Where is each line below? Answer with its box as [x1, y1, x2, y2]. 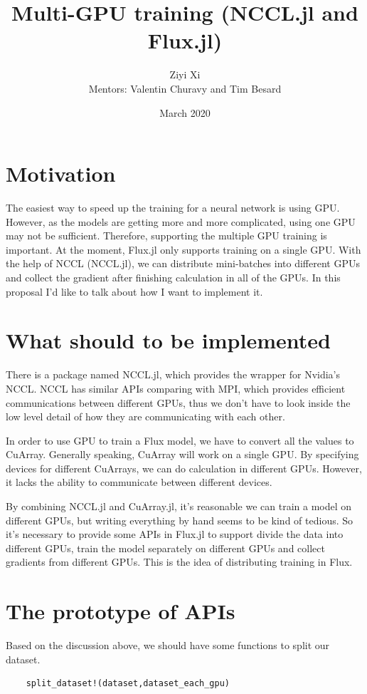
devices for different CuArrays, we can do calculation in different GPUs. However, [6, 460, 362, 475]
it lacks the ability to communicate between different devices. [6, 475, 272, 490]
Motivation [6, 159, 116, 188]
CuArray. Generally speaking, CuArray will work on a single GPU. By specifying [6, 447, 359, 462]
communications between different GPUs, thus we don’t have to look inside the [6, 395, 351, 410]
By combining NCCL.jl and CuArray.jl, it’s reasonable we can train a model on [6, 499, 352, 514]
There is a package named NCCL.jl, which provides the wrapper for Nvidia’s [6, 367, 341, 382]
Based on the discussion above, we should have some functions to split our [6, 638, 330, 653]
